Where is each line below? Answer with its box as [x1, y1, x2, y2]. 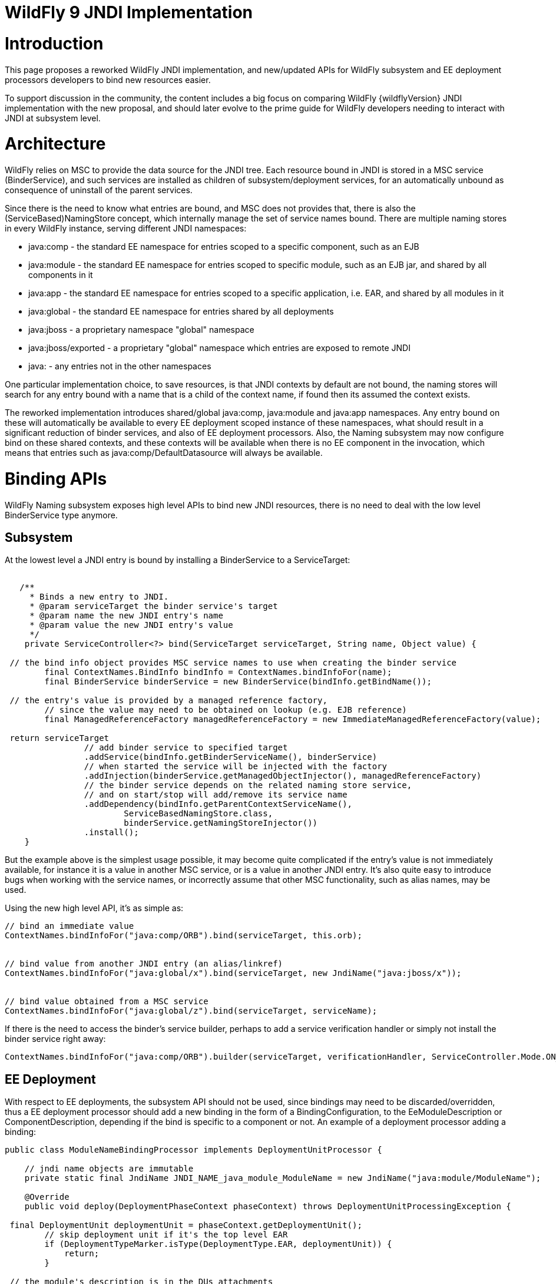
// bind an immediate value [5, 921, 134, 931]
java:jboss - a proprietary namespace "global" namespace [28, 325, 254, 335]
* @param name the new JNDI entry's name [29, 611, 223, 621]
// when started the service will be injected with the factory [84, 762, 388, 772]
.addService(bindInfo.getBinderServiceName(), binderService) [84, 752, 378, 762]
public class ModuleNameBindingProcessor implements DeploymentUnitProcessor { [5, 1145, 382, 1155]
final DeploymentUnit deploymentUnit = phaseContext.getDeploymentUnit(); [9, 1220, 362, 1230]
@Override [24, 1192, 69, 1202]
